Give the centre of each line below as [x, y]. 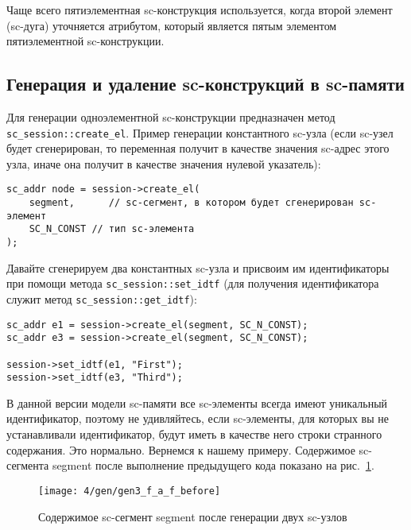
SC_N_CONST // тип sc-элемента [112, 229]
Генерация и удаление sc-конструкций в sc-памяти [205, 84]
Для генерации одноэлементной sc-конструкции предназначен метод [171, 116]
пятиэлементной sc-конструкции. [85, 41]
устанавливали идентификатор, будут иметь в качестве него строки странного [194, 434]
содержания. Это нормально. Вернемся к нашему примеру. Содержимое [181, 449]
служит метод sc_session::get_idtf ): [102, 298]
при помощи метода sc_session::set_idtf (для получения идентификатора [193, 283]
